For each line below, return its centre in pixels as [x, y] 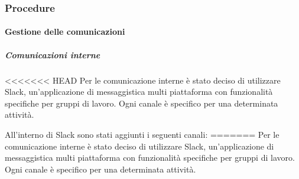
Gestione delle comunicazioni [65, 32]
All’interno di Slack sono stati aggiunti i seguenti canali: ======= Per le [142, 134]
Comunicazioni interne [53, 54]
